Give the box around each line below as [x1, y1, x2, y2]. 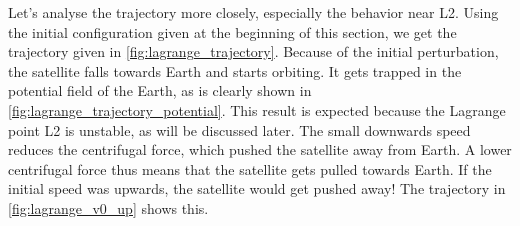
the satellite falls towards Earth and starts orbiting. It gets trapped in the [8, 60, 462, 81]
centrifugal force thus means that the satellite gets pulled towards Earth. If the [8, 158, 492, 179]
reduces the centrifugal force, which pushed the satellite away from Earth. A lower [8, 139, 512, 160]
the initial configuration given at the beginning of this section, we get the [8, 21, 457, 42]
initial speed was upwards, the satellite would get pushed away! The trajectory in [8, 178, 506, 199]
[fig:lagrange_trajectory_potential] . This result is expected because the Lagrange [8, 99, 506, 120]
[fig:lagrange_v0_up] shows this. [8, 197, 209, 218]
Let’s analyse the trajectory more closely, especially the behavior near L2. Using [8, 2, 499, 22]
